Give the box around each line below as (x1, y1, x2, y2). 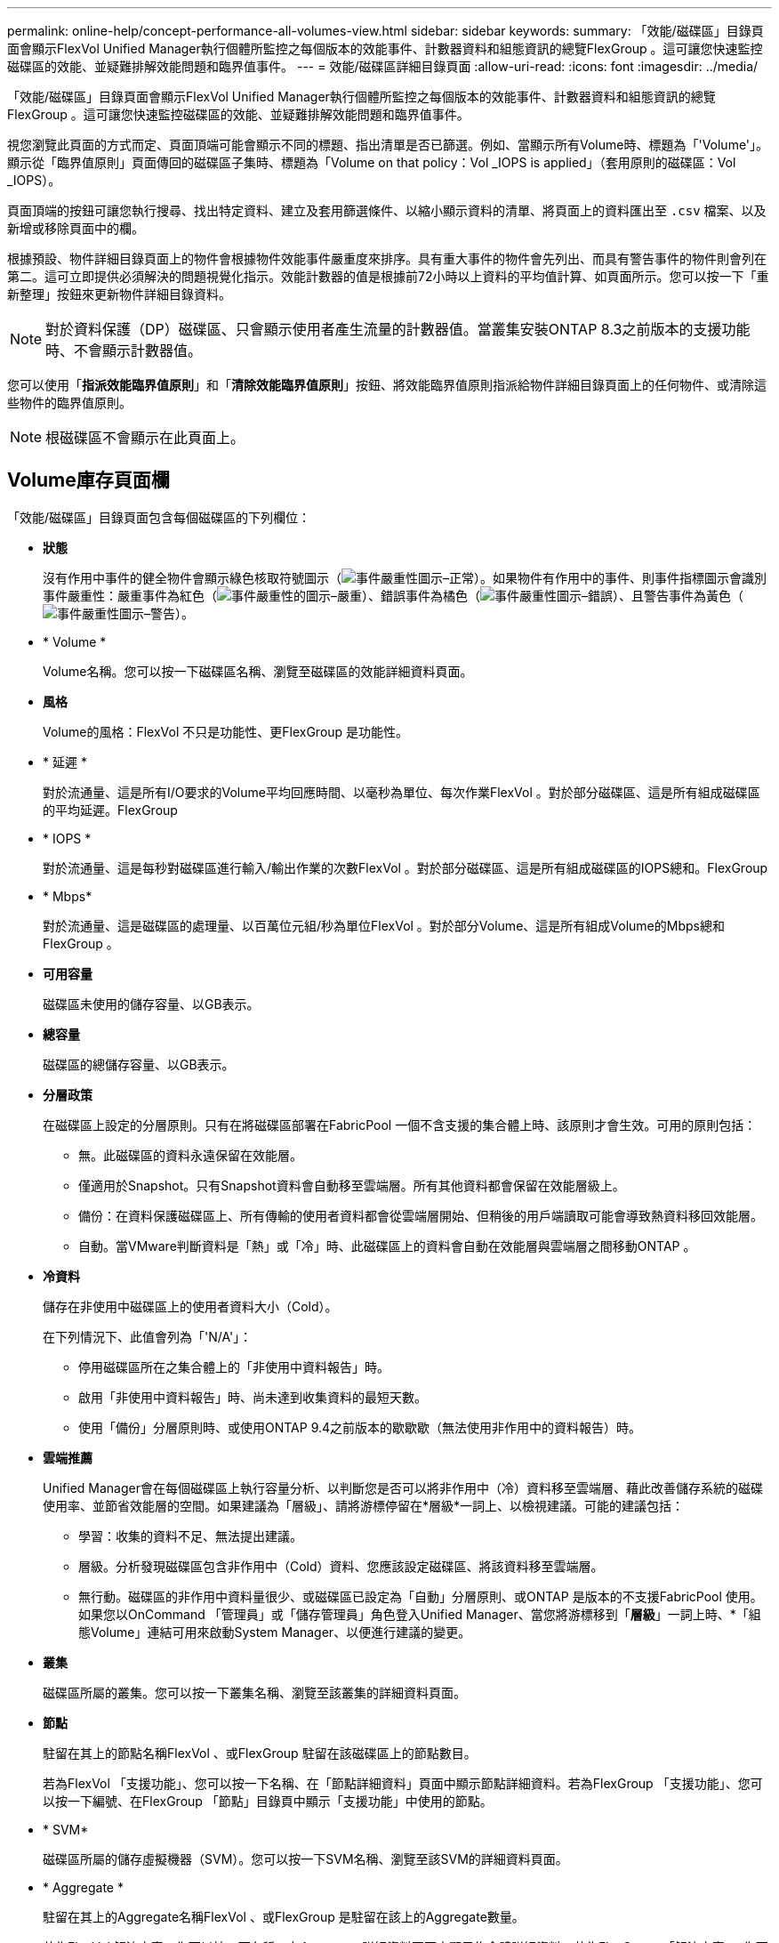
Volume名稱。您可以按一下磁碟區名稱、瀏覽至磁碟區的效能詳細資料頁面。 (43, 663, 473, 679)
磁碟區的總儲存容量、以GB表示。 (43, 1056, 235, 1072)
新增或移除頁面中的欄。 (7, 221, 144, 236)
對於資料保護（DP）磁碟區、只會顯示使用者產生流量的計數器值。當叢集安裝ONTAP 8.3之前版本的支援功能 (45, 320, 751, 338)
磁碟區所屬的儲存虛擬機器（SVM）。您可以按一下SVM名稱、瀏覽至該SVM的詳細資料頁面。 (43, 1850, 568, 1866)
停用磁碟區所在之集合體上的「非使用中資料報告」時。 (78, 1358, 389, 1375)
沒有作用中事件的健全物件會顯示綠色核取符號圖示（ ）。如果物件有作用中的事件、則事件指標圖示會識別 (43, 569, 767, 585)
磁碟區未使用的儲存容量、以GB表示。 (43, 996, 260, 1012)
